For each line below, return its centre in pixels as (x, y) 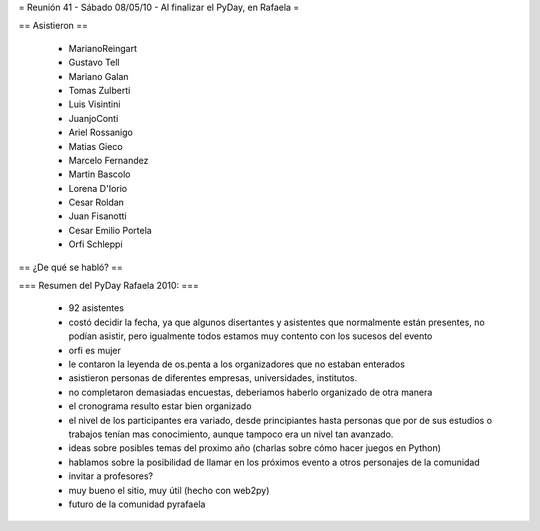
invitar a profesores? (111, 476)
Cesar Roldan (96, 202)
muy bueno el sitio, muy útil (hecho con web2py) (169, 490)
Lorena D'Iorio (98, 188)
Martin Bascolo (99, 174)
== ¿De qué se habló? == (71, 267)
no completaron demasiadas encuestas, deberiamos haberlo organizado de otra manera (250, 392)
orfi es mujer (95, 350)
